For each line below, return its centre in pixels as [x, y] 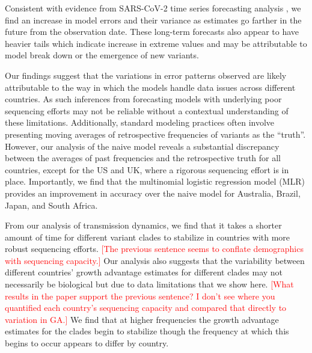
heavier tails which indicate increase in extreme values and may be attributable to [156, 43]
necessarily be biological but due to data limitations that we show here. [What [149, 284]
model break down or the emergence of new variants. [102, 55]
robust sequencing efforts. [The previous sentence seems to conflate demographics [154, 249]
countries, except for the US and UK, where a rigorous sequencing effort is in [147, 169]
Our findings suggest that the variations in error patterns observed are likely [146, 75]
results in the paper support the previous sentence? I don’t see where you [140, 296]
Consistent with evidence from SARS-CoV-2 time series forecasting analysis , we [153, 8]
